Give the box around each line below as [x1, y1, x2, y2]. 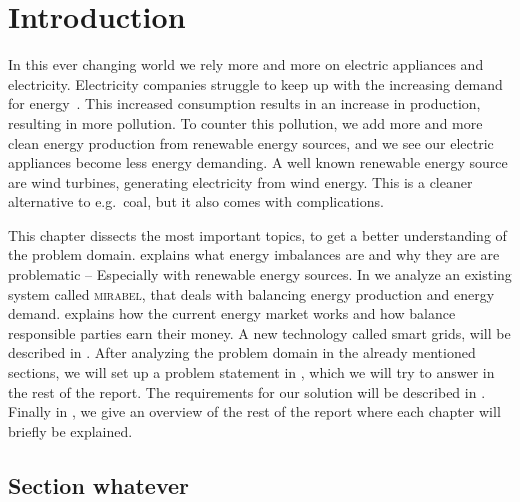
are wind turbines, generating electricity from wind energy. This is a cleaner [8, 171, 473, 192]
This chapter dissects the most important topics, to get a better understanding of [8, 224, 507, 245]
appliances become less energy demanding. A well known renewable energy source [8, 152, 508, 173]
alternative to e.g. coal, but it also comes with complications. [8, 191, 384, 212]
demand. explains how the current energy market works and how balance [8, 303, 456, 324]
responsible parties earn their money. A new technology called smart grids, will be [8, 322, 511, 343]
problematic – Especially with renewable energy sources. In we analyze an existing [8, 264, 512, 285]
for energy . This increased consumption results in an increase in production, [8, 93, 481, 114]
